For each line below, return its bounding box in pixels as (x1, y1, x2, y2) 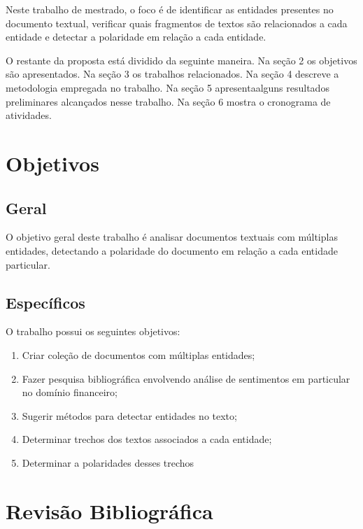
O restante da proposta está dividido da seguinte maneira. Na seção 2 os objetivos (6, 52, 357, 67)
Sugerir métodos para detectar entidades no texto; (22, 408, 237, 423)
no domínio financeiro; (22, 385, 118, 400)
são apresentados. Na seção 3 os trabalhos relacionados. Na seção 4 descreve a (6, 66, 339, 81)
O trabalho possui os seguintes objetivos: (6, 324, 180, 339)
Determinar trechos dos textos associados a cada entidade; (22, 432, 272, 446)
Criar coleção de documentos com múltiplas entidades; (22, 347, 255, 362)
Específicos (6, 291, 85, 313)
